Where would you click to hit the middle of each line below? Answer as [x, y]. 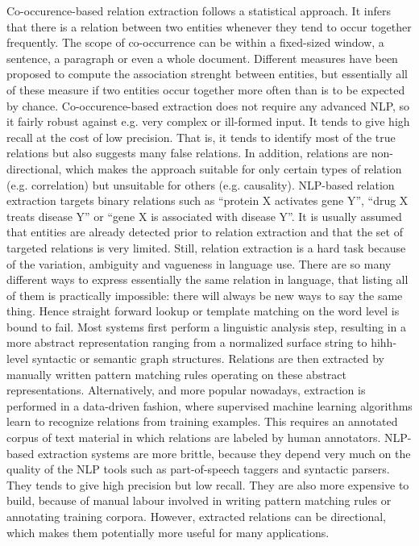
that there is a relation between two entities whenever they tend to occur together [209, 26]
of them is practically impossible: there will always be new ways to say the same [205, 295]
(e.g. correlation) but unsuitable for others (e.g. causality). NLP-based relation [201, 184]
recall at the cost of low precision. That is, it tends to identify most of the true [201, 137]
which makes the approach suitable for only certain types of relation [234, 168]
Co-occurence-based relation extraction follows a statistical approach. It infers [199, 10]
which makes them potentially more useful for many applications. [168, 532]
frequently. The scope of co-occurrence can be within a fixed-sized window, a [195, 42]
